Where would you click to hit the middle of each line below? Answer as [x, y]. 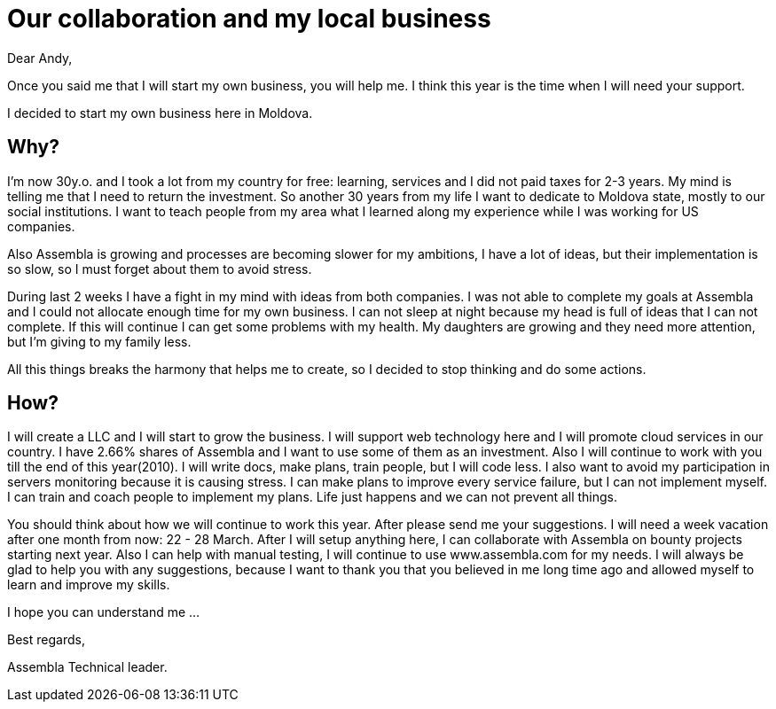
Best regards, [46, 640]
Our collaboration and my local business [249, 19]
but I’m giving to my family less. [99, 341]
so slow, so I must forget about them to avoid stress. [160, 269]
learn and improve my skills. [89, 585]
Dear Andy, [40, 58]
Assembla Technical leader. [87, 667]
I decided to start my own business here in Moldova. [160, 113]
